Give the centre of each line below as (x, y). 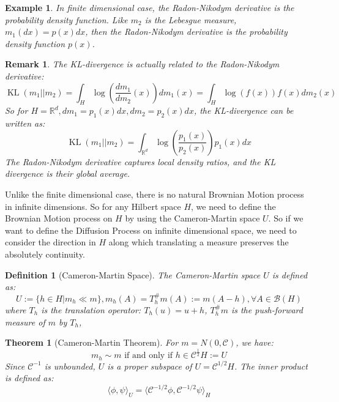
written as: (25, 123)
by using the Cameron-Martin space (192, 218)
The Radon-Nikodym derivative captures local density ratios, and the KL (140, 161)
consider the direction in (50, 242)
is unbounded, (70, 366)
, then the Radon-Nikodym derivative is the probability (186, 32)
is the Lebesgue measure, (191, 19)
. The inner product (271, 366)
